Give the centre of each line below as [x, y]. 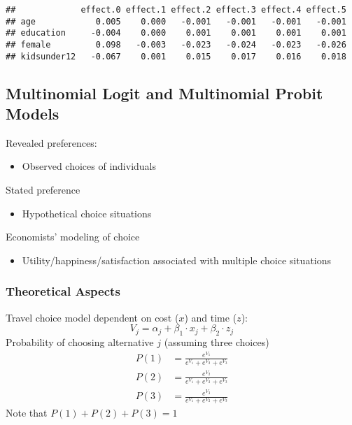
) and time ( [211, 317]
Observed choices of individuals [89, 166]
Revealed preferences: [51, 142]
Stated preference [43, 190]
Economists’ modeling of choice [73, 237]
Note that [27, 413]
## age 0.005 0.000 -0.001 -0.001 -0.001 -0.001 [176, 21]
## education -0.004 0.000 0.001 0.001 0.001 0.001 [176, 33]
